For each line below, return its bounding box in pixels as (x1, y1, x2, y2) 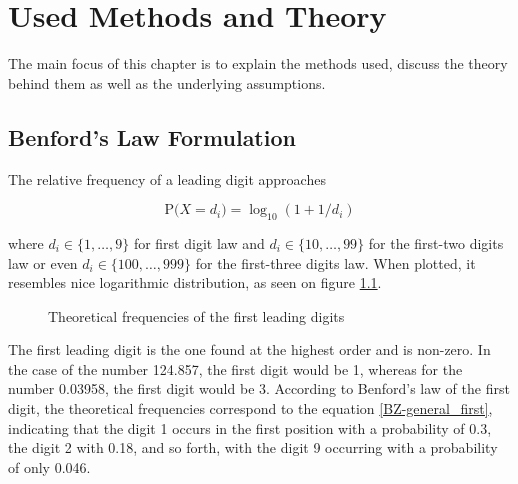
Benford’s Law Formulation (8, 121, 296, 152)
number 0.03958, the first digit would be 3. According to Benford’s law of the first (8, 378, 510, 399)
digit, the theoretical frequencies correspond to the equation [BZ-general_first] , (8, 398, 493, 419)
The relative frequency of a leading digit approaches (8, 168, 326, 189)
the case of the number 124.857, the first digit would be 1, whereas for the (8, 358, 463, 379)
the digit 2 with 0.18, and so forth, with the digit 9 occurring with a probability (8, 437, 498, 458)
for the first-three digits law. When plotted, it (195, 252, 476, 273)
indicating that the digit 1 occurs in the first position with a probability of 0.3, (8, 417, 492, 438)
